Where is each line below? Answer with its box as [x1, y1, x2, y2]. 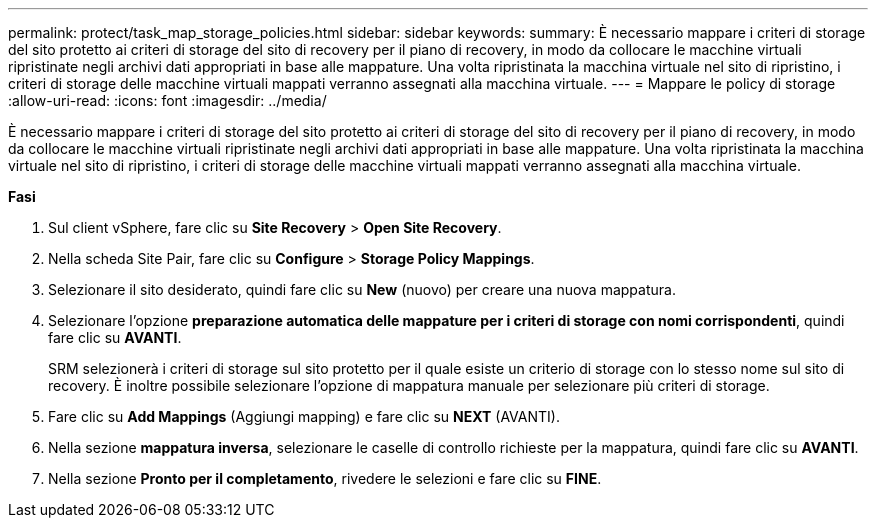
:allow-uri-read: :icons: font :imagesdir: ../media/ [8, 92, 327, 109]
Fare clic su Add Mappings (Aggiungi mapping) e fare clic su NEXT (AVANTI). [48, 408, 560, 425]
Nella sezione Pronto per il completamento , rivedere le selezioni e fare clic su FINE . [48, 470, 602, 487]
